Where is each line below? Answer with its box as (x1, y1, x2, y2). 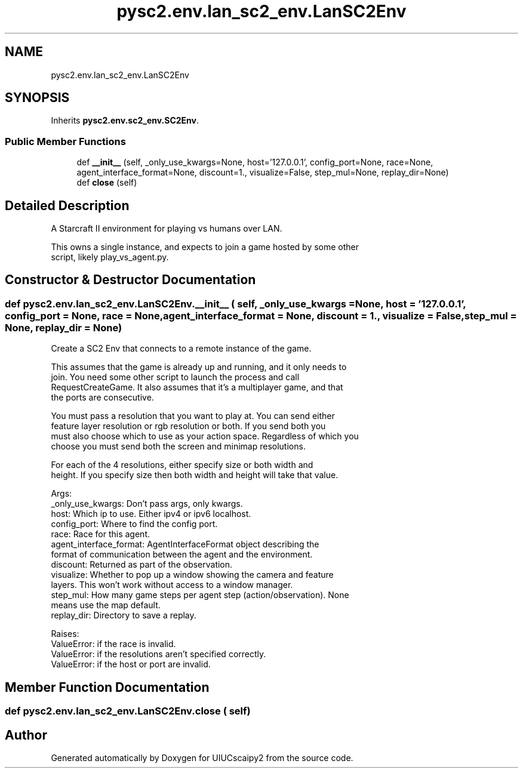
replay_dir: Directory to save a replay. (51, 610, 196, 621)
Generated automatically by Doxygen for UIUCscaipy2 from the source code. (51, 752, 353, 763)
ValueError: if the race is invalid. (51, 639, 176, 649)
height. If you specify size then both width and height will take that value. (51, 470, 339, 481)
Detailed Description (5, 198, 130, 213)
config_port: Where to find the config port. (51, 519, 218, 529)
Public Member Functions (5, 135, 126, 147)
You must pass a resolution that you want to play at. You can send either (51, 411, 335, 421)
